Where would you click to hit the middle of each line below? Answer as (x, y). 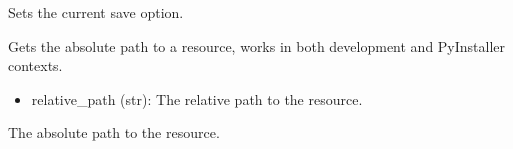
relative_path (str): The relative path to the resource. (197, 98)
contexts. (35, 65)
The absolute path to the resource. (114, 132)
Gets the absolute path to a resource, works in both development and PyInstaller (257, 45)
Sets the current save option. (96, 12)
